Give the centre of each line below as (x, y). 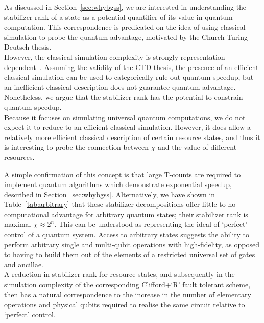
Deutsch (17, 47)
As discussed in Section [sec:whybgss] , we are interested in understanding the (125, 7)
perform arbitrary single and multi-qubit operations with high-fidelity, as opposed (132, 244)
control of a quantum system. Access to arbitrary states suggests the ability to (127, 234)
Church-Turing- (226, 37)
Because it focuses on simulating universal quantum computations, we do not (125, 117)
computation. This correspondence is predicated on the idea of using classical (125, 27)
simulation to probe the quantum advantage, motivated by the (102, 37)
